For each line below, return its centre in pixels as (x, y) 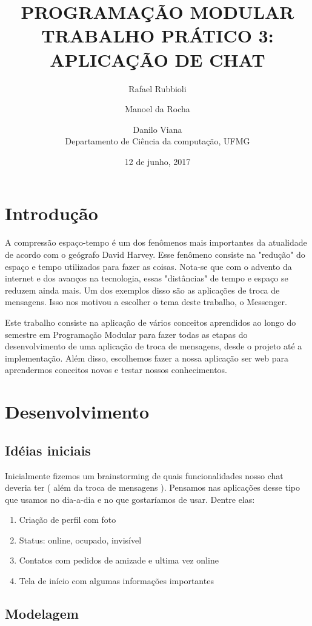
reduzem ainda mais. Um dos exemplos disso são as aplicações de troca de (142, 290)
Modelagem (42, 614)
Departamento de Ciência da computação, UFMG (158, 141)
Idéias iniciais (48, 450)
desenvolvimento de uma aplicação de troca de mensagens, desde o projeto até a (154, 346)
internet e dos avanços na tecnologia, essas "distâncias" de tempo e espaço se (147, 278)
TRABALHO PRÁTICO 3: (158, 35)
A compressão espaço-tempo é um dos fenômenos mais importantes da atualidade (156, 242)
